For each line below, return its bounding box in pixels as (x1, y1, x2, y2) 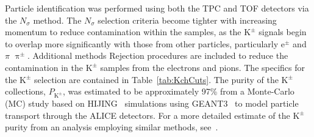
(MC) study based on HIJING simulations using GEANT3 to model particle (5, 96, 299, 109)
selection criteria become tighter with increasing (98, 13, 277, 26)
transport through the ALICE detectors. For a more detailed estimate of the (5, 109, 290, 121)
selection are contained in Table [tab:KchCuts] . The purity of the (34, 73, 279, 85)
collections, (5, 85, 46, 98)
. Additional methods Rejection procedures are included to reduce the (27, 49, 288, 62)
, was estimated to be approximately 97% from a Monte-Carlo (63, 85, 294, 98)
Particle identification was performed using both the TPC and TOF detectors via (5, 2, 309, 14)
